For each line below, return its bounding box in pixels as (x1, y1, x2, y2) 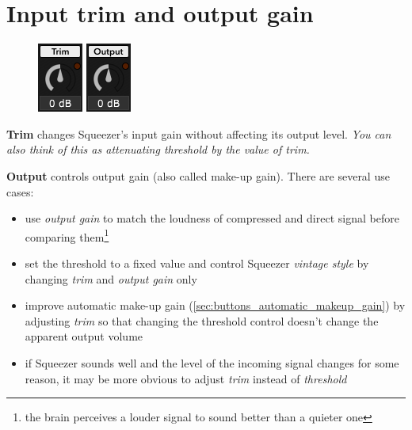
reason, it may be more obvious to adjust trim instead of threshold (25, 370, 347, 386)
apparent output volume (25, 328, 143, 344)
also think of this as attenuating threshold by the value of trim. (6, 141, 310, 158)
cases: (6, 183, 34, 200)
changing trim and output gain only (25, 270, 197, 287)
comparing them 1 (25, 226, 109, 245)
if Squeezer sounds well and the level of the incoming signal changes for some (25, 354, 399, 371)
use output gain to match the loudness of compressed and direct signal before (25, 210, 399, 226)
